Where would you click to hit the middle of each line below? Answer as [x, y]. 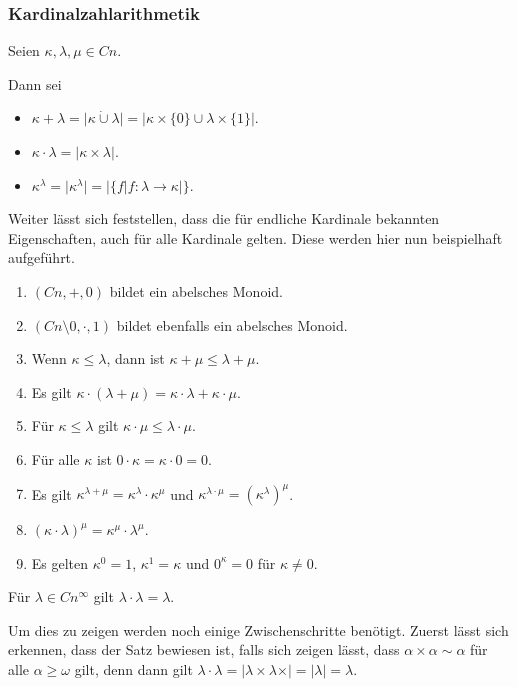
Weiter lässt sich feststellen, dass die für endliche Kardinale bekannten [224, 218]
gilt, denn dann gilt [133, 669]
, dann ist [135, 358]
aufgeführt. [41, 257]
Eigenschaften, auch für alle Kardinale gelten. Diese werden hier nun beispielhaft [255, 237]
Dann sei [35, 83]
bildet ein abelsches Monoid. [196, 290]
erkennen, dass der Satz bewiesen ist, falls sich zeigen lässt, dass [204, 649]
